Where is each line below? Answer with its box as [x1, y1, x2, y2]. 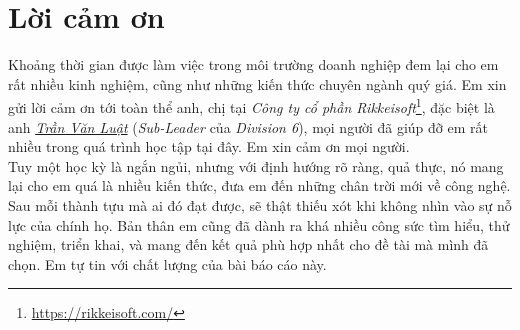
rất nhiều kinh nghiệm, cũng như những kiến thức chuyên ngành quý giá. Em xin [8, 73, 507, 94]
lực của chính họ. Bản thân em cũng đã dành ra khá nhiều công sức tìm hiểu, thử [8, 214, 510, 235]
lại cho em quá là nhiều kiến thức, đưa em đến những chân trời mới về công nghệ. [8, 175, 511, 196]
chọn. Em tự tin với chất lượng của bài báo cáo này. [8, 253, 327, 274]
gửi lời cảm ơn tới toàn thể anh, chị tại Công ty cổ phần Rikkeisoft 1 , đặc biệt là [8, 94, 495, 117]
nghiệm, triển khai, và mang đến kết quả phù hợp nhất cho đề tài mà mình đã [8, 234, 489, 255]
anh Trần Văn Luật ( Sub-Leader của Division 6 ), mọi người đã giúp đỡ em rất [8, 116, 488, 137]
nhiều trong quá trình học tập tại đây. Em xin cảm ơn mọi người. [8, 136, 410, 157]
